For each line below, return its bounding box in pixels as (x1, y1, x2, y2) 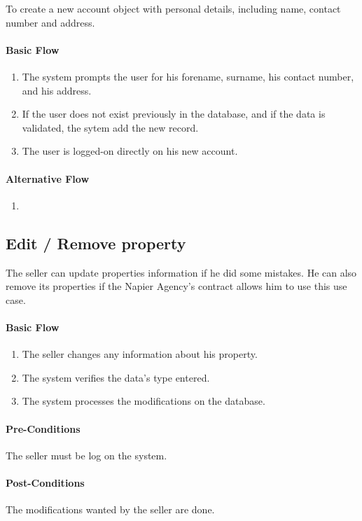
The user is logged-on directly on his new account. (22, 144, 238, 158)
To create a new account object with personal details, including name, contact (6, 1, 341, 15)
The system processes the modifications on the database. (22, 394, 265, 408)
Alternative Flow (6, 171, 90, 186)
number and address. (6, 15, 95, 29)
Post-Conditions (6, 475, 85, 489)
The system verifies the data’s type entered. (22, 370, 210, 384)
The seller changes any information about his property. (22, 347, 258, 361)
